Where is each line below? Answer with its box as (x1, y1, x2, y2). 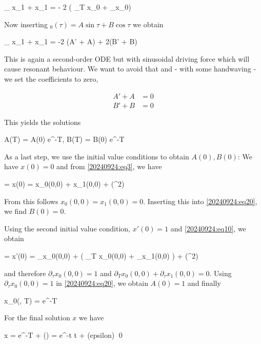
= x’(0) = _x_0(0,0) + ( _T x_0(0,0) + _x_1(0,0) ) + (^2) (4, 250, 198, 261)
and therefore (4, 267, 46, 278)
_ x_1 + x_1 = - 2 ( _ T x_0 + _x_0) (4, 2, 131, 12)
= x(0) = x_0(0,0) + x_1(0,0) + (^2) (4, 178, 125, 189)
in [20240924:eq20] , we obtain (56, 278, 148, 288)
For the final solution (4, 312, 70, 323)
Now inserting (4, 19, 48, 29)
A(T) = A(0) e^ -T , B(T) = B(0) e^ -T (4, 134, 125, 144)
